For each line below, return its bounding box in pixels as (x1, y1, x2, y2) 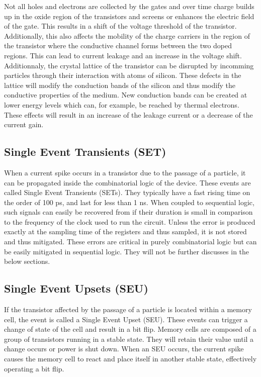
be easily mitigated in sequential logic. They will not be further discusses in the (4, 246, 249, 256)
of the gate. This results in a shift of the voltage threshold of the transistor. (4, 21, 237, 31)
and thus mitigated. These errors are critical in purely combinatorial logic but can (4, 236, 257, 247)
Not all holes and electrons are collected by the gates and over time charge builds (4, 1, 254, 11)
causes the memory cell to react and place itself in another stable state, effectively (4, 353, 257, 364)
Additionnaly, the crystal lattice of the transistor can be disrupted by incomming (4, 60, 254, 70)
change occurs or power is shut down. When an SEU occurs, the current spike (4, 343, 244, 354)
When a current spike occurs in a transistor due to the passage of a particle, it (4, 167, 246, 177)
